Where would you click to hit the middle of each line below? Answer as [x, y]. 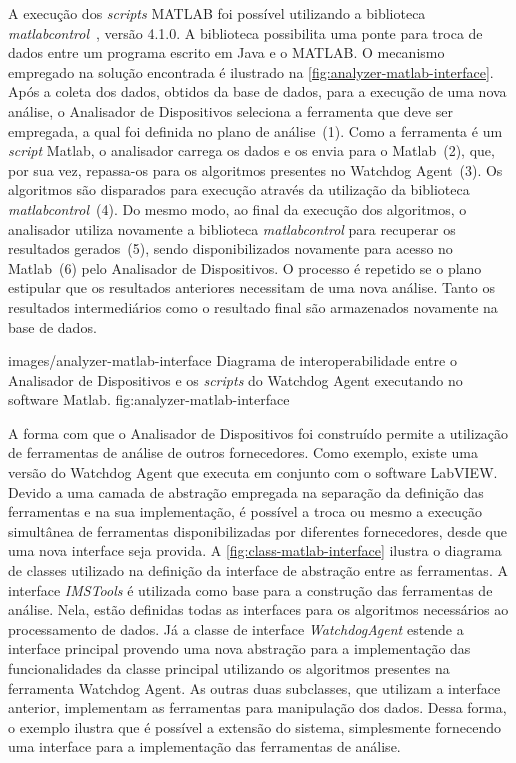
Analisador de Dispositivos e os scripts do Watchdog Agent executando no [235, 379]
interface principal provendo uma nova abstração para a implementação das [239, 648]
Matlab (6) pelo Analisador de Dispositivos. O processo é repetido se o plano [245, 267]
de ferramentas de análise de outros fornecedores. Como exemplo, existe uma [243, 452]
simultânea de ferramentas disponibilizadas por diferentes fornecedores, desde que [257, 530]
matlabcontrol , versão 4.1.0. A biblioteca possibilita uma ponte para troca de [245, 32]
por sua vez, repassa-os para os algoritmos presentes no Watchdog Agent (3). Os [255, 169]
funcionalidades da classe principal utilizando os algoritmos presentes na [229, 668]
